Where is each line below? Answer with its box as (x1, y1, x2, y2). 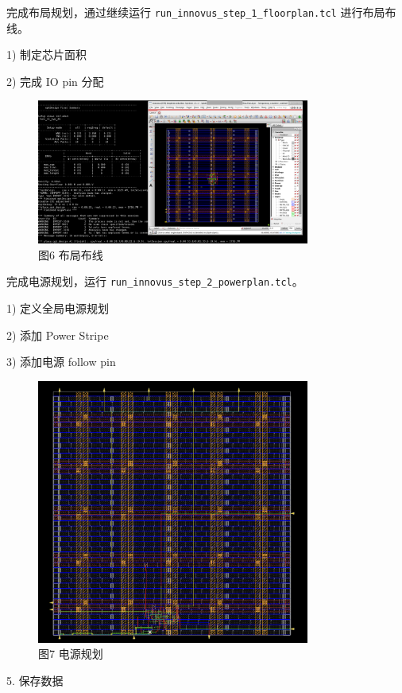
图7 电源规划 (38, 645, 103, 662)
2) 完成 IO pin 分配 (6, 72, 104, 89)
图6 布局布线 (38, 246, 103, 263)
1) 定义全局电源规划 (6, 300, 110, 317)
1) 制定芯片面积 (6, 46, 87, 63)
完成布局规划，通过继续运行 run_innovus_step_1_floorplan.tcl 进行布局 (6, 4, 385, 20)
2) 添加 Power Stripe (6, 326, 109, 343)
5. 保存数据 (6, 672, 64, 688)
